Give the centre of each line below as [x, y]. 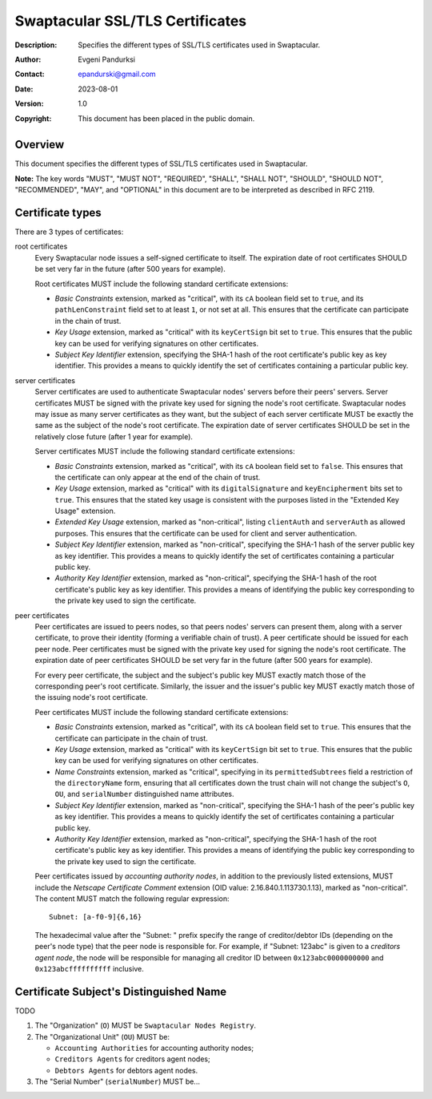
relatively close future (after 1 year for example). [114, 436]
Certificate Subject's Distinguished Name [121, 991]
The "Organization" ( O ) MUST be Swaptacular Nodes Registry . [145, 1025]
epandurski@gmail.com [117, 74]
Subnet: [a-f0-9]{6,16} [96, 917]
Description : [36, 45]
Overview [40, 145]
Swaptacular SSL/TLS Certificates [131, 21]
